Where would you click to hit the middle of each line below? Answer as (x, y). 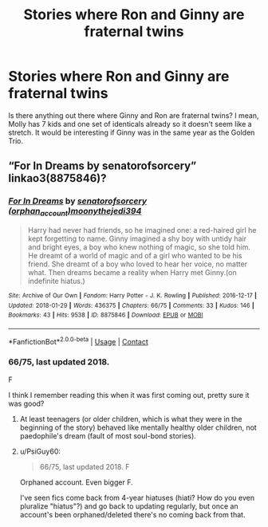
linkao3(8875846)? (57, 178)
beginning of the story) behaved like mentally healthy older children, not (138, 427)
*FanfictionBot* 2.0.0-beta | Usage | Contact (79, 340)
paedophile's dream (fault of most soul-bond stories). (108, 435)
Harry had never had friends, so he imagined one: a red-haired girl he (142, 230)
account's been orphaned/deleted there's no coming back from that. (132, 514)
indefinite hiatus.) (56, 281)
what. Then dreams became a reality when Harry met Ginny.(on (132, 272)
